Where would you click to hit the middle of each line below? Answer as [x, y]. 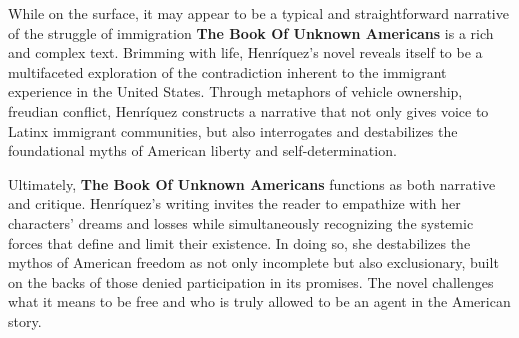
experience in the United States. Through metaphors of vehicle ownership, [235, 91]
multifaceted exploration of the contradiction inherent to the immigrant [227, 71]
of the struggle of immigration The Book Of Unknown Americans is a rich [251, 32]
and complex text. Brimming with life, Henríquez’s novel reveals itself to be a [245, 52]
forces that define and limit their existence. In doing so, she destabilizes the [239, 242]
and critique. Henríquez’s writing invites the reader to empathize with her [234, 203]
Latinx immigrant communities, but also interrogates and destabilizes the [233, 130]
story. [25, 320]
